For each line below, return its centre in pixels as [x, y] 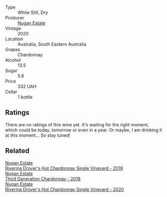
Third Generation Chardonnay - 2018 [43, 179]
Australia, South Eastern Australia [52, 44]
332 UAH [27, 86]
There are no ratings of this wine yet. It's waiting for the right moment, [77, 124]
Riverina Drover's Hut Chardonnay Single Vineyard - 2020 [65, 189]
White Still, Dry [33, 12]
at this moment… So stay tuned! [38, 135]
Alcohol [13, 60]
